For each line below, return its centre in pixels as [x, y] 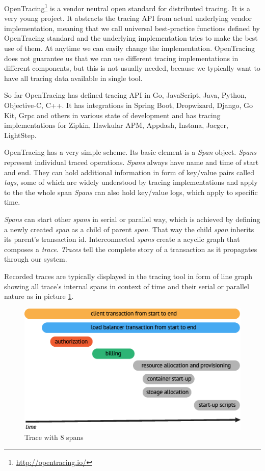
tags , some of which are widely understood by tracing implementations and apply [131, 182]
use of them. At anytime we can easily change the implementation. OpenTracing [130, 48]
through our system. [36, 259]
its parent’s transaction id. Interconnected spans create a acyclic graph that [122, 239]
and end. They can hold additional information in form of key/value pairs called [129, 172]
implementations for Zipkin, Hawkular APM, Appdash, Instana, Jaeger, [116, 125]
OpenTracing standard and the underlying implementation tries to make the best [131, 38]
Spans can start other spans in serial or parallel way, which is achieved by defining [132, 219]
